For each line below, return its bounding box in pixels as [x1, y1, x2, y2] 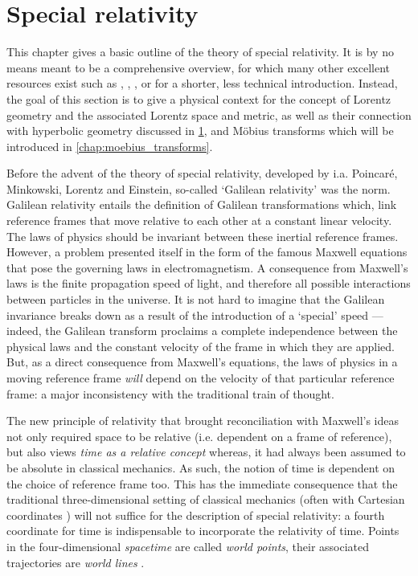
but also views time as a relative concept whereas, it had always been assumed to [6, 443, 406, 460]
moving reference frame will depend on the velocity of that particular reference [6, 370, 395, 386]
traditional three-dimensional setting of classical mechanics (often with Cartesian [6, 491, 405, 508]
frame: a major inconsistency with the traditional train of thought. [6, 385, 334, 402]
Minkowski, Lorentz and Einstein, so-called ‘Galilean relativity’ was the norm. [6, 180, 391, 197]
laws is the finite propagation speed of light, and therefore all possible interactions [6, 275, 411, 292]
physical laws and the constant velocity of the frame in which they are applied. [6, 337, 395, 354]
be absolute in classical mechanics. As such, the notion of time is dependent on [6, 459, 395, 476]
